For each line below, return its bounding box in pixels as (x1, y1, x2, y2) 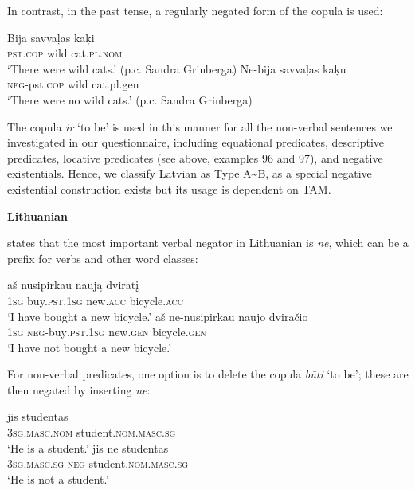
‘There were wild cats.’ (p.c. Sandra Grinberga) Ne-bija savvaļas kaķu (7, 60, 346, 76)
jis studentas (7, 408, 69, 425)
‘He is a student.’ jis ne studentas (7, 439, 169, 456)
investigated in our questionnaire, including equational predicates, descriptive (7, 134, 385, 151)
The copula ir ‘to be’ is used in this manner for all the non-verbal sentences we (7, 118, 393, 135)
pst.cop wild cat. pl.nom (7, 45, 123, 61)
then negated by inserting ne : (7, 381, 151, 398)
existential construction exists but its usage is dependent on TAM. (7, 180, 331, 197)
